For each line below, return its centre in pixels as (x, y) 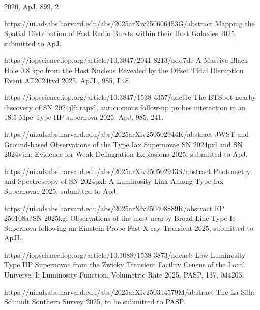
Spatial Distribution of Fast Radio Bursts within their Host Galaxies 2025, (120, 33)
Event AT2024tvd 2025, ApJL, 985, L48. (67, 80)
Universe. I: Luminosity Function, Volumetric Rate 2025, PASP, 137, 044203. (124, 275)
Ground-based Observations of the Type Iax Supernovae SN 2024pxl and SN (123, 144)
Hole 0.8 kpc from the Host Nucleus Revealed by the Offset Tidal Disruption (124, 70)
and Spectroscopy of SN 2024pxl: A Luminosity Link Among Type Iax (114, 181)
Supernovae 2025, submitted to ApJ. (61, 191)
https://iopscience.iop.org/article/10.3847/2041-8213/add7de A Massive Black (126, 60)
